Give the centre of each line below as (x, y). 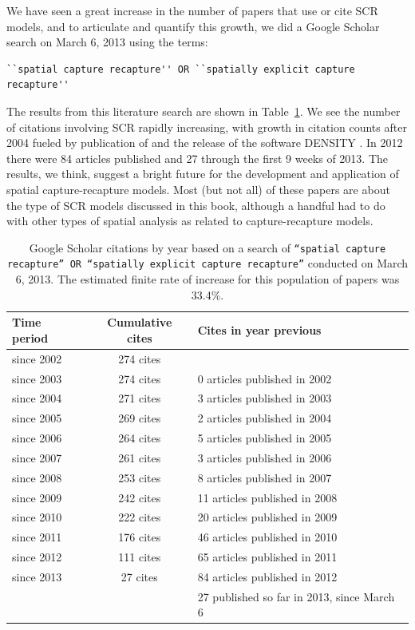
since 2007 (37, 457)
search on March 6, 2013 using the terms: (107, 42)
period (30, 337)
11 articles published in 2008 (267, 497)
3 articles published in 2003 (265, 398)
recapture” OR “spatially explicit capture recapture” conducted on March (207, 263)
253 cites (140, 477)
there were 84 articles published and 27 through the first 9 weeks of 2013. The (198, 158)
